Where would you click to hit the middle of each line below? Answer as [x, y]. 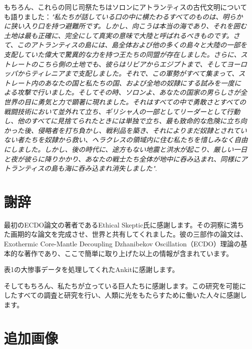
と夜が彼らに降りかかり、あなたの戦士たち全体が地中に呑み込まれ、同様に [122, 159]
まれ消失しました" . [128, 168]
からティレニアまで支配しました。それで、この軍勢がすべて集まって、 [128, 73]
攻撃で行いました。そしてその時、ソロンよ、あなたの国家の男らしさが [129, 92]
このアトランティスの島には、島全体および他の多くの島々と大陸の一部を [132, 45]
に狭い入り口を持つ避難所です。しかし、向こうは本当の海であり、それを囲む [125, 26]
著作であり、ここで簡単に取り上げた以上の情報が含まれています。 [128, 253]
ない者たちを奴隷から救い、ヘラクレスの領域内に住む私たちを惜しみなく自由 [126, 140]
